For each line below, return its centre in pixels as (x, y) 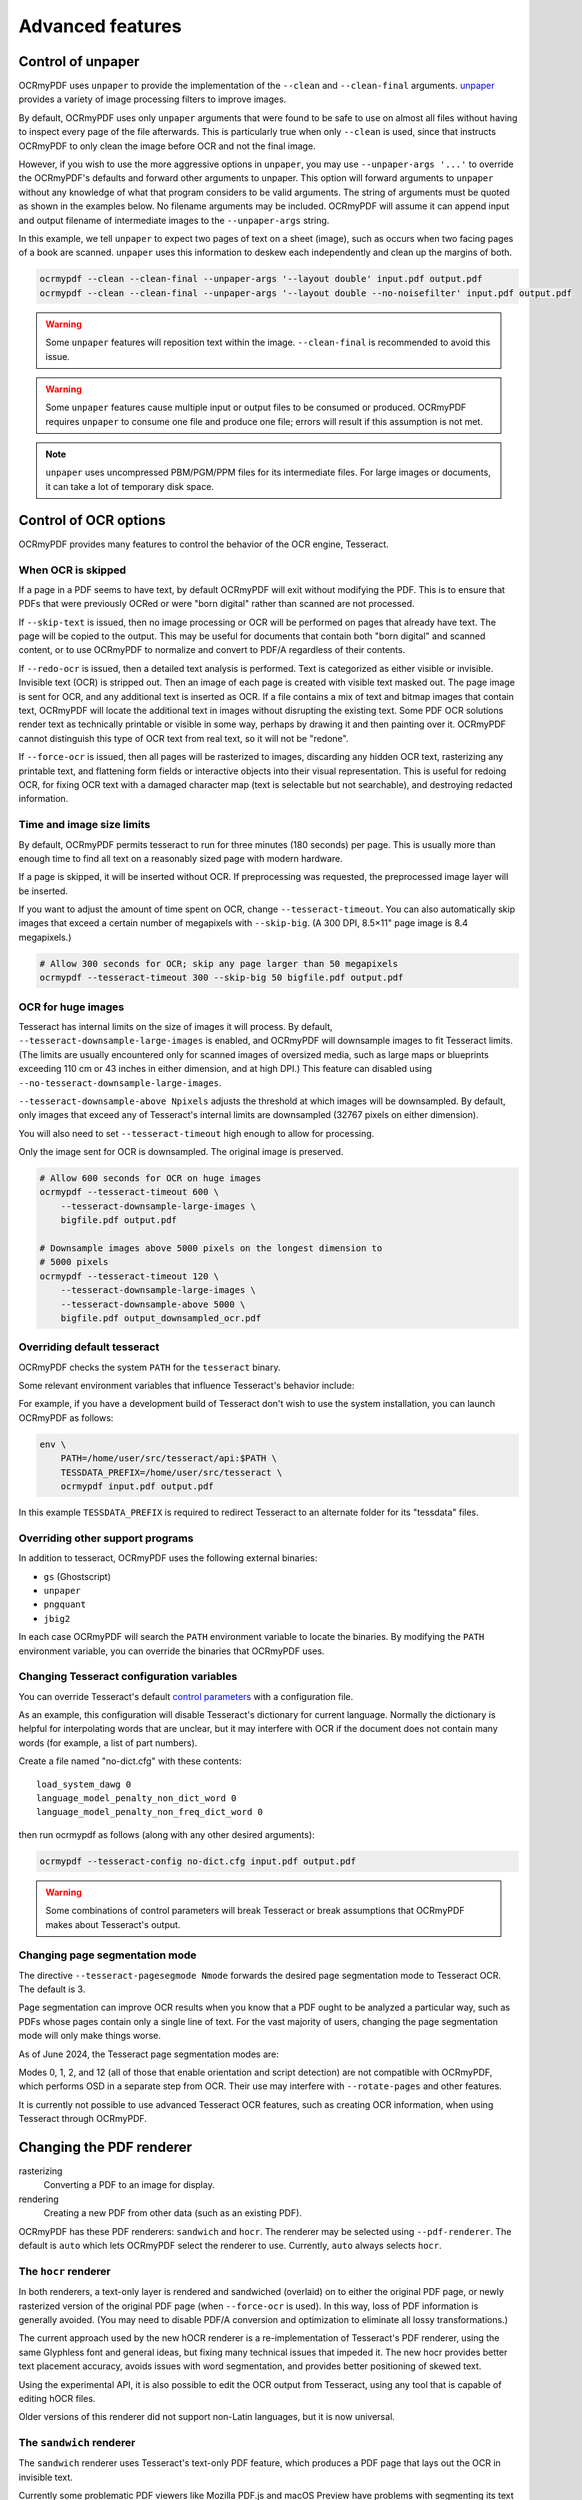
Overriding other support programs (106, 1538)
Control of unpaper (79, 61)
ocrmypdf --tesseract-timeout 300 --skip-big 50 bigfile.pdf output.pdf (221, 978)
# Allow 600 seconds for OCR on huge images (150, 1178)
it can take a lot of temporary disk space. (130, 486)
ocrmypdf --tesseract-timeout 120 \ (129, 1276)
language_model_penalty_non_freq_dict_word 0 (150, 1812)
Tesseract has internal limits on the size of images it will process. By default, (176, 1026)
